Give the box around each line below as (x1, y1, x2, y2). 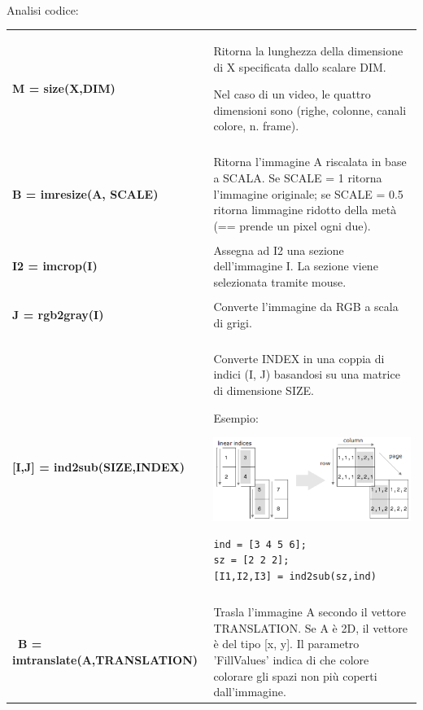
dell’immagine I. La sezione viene (213, 257, 378, 274)
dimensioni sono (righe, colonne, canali (213, 101, 407, 118)
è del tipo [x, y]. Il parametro (213, 635, 360, 652)
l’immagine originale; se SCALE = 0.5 (213, 185, 403, 202)
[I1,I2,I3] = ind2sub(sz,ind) (213, 571, 377, 583)
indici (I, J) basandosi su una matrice (213, 366, 400, 383)
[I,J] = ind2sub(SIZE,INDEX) (12, 458, 185, 476)
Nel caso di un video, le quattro (213, 85, 371, 103)
